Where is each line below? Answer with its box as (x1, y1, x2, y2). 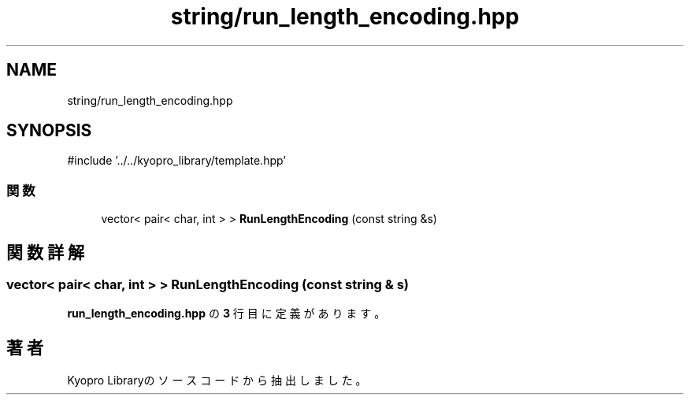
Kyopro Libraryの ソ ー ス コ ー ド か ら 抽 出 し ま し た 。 (67, 373, 367, 388)
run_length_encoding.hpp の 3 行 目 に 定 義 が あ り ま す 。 (67, 306, 386, 321)
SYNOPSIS (6, 121, 92, 141)
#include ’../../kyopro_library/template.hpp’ (67, 154, 286, 168)
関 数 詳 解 (6, 242, 84, 262)
